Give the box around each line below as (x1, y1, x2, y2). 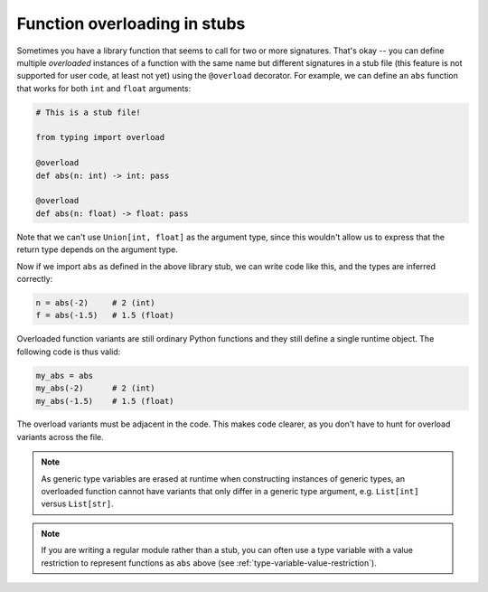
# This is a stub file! (35, 107, 142, 117)
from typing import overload (35, 132, 165, 143)
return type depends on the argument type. (16, 244, 178, 255)
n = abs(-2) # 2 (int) (35, 297, 155, 307)
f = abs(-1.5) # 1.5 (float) (35, 310, 175, 321)
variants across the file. (16, 431, 104, 442)
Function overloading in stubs (16, 14, 246, 33)
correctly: (16, 273, 53, 284)
